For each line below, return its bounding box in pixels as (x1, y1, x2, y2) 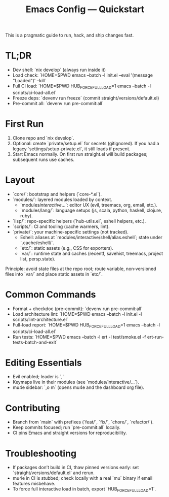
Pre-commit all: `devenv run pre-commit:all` (12, 100, 104, 106)
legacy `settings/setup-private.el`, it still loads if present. (12, 146, 131, 152)
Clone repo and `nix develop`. (12, 135, 74, 141)
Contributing (5, 402, 60, 414)
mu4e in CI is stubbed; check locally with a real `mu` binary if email (12, 475, 153, 481)
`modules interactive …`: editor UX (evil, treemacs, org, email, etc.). (20, 202, 158, 208)
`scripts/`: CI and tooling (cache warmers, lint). (12, 223, 110, 229)
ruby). (20, 212, 33, 219)
